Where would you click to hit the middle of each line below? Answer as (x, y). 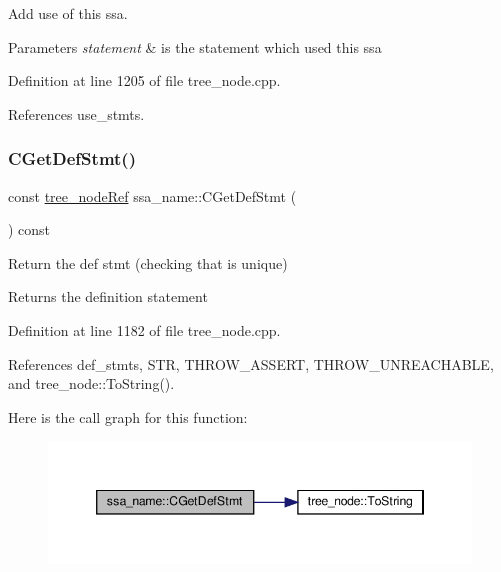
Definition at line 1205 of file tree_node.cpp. (144, 80)
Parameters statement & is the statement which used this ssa (195, 46)
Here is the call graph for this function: (128, 416)
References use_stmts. (76, 113)
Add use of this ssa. (68, 13)
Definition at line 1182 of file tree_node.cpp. (144, 329)
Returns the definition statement (108, 296)
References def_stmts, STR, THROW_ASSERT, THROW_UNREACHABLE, (251, 363)
